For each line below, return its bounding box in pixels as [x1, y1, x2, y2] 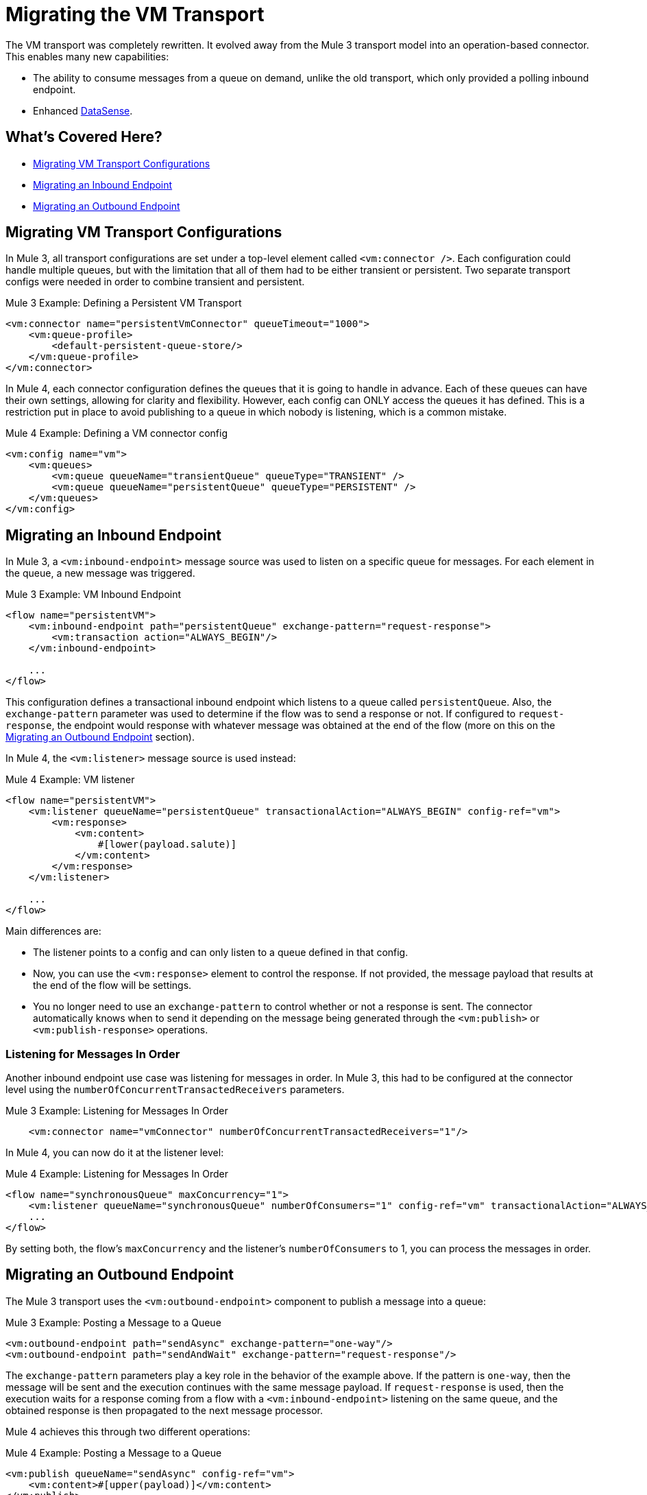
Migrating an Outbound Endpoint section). [5, 731, 195, 743]
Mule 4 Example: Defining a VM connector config [5, 427, 228, 440]
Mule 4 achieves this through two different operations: [5, 1425, 251, 1437]
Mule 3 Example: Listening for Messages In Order [5, 1105, 228, 1117]
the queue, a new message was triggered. [5, 567, 195, 579]
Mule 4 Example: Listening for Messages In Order [5, 1168, 229, 1180]
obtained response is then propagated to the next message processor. [5, 1404, 323, 1416]
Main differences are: [5, 925, 101, 937]
